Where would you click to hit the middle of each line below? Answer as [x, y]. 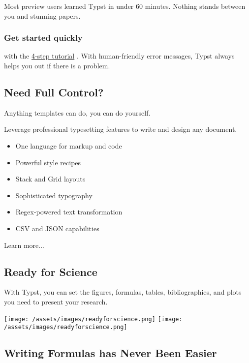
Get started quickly [43, 38]
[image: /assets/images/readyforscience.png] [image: [93, 319]
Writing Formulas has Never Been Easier [110, 353]
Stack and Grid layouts [50, 179]
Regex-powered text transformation [69, 212]
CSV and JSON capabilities [57, 228]
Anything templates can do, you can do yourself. [77, 112]
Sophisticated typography [54, 195]
